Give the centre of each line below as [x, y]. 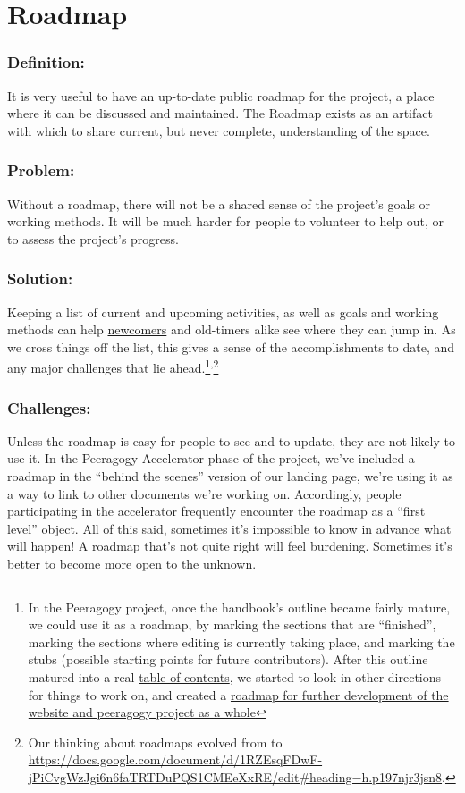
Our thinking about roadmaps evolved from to [155, 742]
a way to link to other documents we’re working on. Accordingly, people [204, 493]
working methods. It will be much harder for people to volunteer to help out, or [225, 221]
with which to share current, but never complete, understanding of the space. [219, 130]
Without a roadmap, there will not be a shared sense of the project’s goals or [219, 203]
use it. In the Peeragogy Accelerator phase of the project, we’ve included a [211, 458]
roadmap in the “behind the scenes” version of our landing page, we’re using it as [230, 476]
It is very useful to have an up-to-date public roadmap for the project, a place [221, 95]
